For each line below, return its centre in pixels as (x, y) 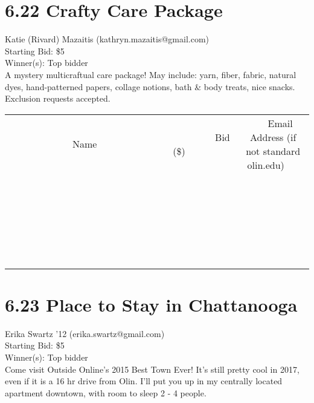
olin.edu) (266, 165)
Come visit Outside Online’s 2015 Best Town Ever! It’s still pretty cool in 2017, (152, 369)
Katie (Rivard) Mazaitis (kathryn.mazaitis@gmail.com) (107, 39)
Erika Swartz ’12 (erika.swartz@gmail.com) (85, 333)
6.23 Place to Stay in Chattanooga (151, 304)
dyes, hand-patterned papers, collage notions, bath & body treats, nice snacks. (150, 86)
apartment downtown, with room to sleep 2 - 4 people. (106, 392)
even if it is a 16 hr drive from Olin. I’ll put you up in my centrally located (144, 381)
